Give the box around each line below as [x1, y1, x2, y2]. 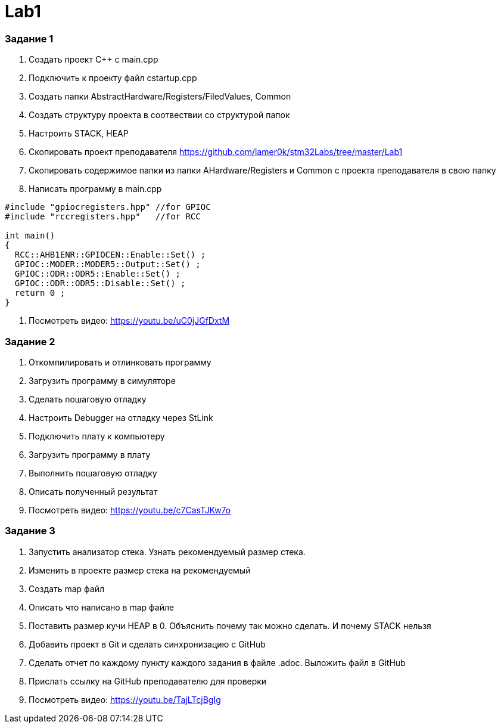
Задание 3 [5, 525, 55, 537]
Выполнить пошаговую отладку [29, 467, 157, 478]
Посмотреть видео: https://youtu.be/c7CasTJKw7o [29, 504, 231, 515]
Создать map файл [29, 583, 105, 594]
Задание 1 [5, 32, 54, 45]
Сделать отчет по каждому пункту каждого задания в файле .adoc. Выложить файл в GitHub [29, 657, 406, 668]
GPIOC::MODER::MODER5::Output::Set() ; [14, 259, 201, 269]
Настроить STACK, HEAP [29, 128, 129, 139]
